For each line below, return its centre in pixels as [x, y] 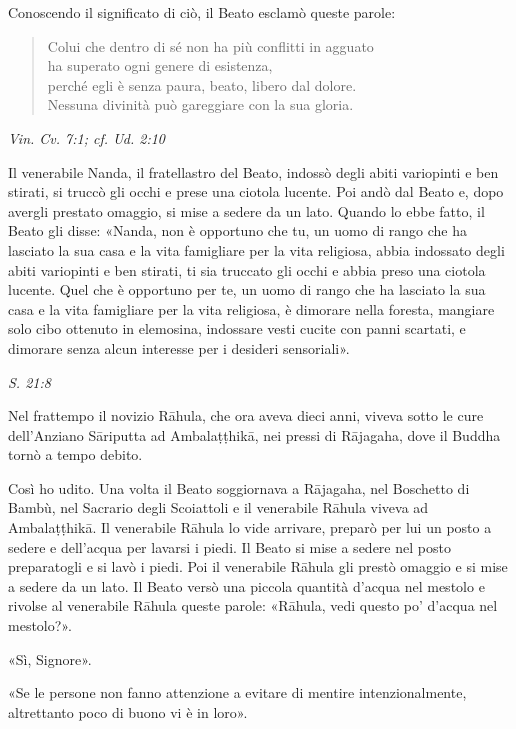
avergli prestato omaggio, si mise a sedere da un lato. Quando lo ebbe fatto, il [246, 210]
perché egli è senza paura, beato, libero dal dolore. [202, 84]
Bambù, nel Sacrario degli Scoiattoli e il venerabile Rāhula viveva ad [218, 507]
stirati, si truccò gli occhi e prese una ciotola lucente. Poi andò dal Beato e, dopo [256, 191]
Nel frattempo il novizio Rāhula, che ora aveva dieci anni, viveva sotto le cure [246, 415]
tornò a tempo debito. [75, 454]
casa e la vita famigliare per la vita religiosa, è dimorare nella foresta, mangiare [251, 308]
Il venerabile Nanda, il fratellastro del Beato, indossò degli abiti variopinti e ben [253, 171]
